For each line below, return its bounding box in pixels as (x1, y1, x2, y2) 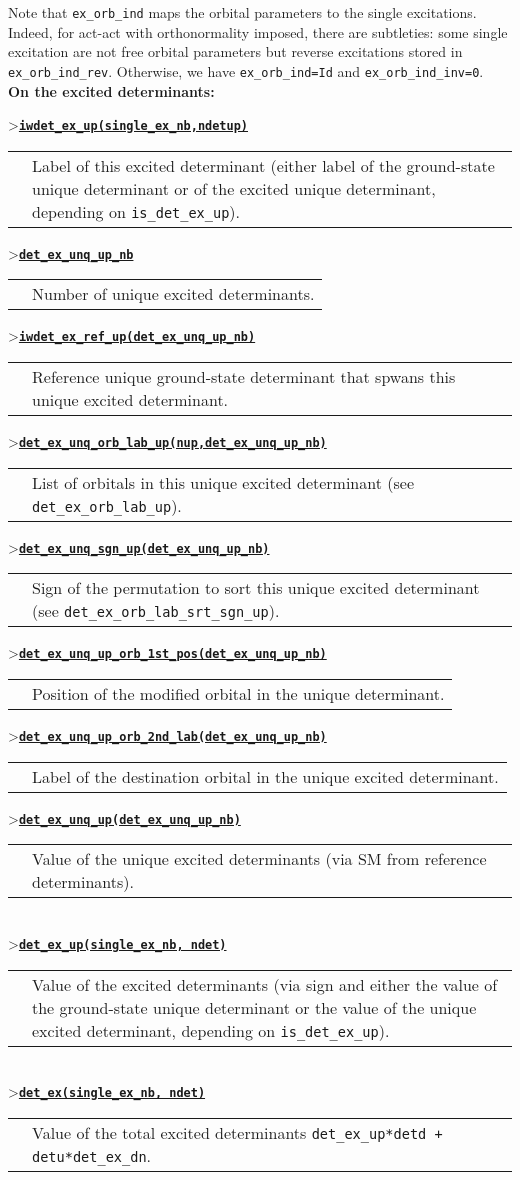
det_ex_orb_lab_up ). (32, 493, 182, 517)
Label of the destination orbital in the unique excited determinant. (32, 764, 499, 788)
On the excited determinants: (8, 80, 215, 101)
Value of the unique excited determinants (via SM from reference (32, 847, 487, 871)
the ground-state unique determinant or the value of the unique (32, 995, 477, 1019)
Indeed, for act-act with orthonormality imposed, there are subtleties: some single (8, 21, 508, 42)
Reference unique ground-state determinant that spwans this (32, 365, 456, 389)
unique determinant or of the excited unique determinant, (32, 176, 436, 200)
